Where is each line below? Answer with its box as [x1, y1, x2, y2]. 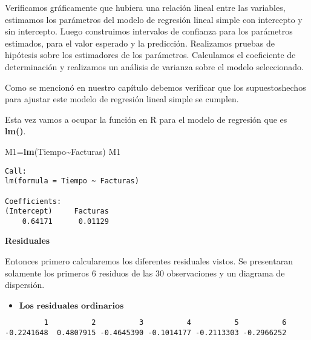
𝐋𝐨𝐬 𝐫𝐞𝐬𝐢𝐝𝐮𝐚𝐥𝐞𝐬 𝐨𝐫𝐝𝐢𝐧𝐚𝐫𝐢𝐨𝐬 [19, 301, 124, 310]
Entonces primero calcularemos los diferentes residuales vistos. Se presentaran [5, 255, 293, 267]
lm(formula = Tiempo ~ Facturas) [5, 177, 139, 186]
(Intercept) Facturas [5, 207, 109, 216]
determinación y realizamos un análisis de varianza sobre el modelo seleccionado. [5, 60, 304, 73]
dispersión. [5, 278, 45, 291]
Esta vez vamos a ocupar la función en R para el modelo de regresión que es [5, 113, 287, 125]
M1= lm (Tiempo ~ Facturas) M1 [5, 145, 121, 157]
